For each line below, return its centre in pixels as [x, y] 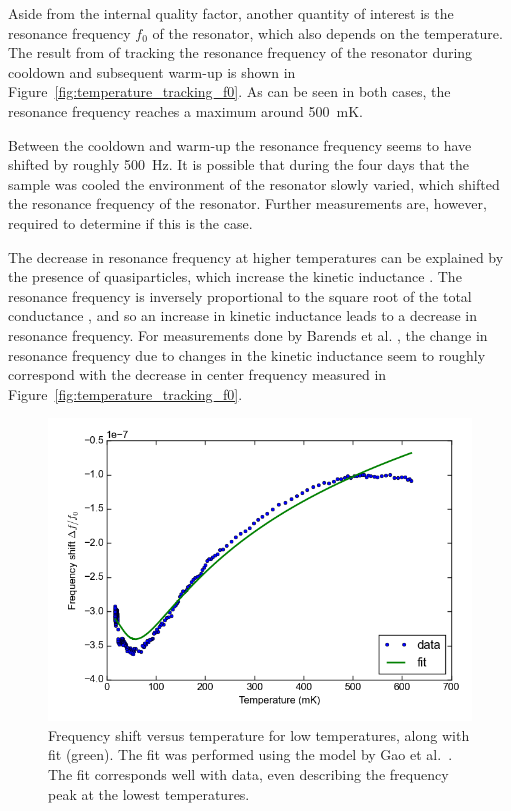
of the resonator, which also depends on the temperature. [327, 32]
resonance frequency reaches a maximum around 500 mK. [185, 110]
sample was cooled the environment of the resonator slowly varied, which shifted [254, 183]
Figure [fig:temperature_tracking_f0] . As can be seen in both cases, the [229, 91]
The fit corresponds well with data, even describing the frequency [248, 773]
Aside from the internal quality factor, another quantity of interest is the [231, 13]
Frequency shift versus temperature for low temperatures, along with [259, 734]
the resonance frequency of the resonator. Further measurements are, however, [247, 203]
